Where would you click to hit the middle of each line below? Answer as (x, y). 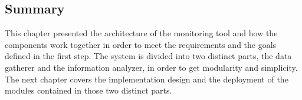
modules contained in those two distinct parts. (88, 90)
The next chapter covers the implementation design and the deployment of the (147, 79)
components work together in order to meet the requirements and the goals (141, 44)
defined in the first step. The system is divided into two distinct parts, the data (148, 56)
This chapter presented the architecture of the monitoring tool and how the (141, 33)
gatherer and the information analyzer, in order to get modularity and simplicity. (151, 67)
